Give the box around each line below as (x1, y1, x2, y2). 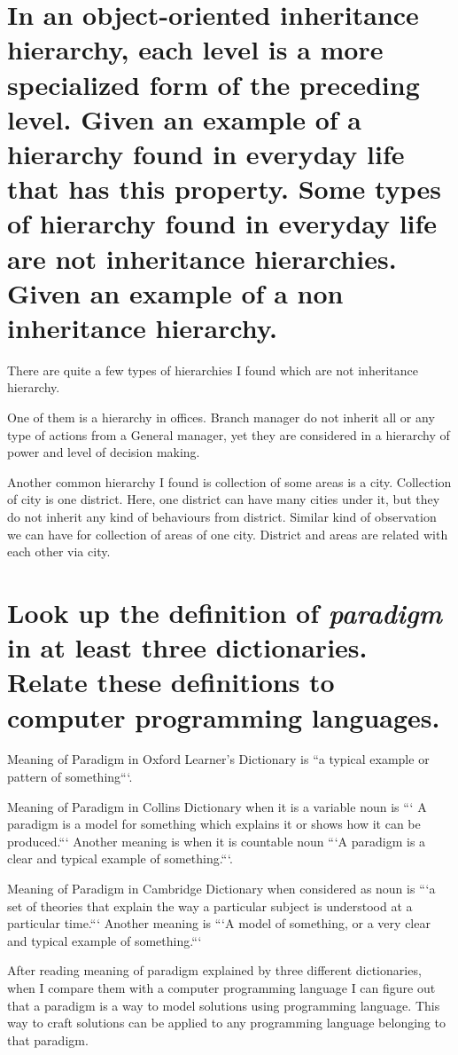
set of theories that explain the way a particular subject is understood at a (7, 896, 413, 915)
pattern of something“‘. (7, 768, 133, 786)
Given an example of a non (7, 274, 344, 311)
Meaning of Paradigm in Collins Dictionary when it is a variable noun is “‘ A (7, 797, 427, 815)
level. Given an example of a (7, 100, 361, 137)
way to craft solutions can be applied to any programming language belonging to (7, 1013, 446, 1032)
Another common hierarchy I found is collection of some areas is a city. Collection (7, 472, 452, 491)
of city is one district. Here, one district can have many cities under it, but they (7, 490, 440, 508)
